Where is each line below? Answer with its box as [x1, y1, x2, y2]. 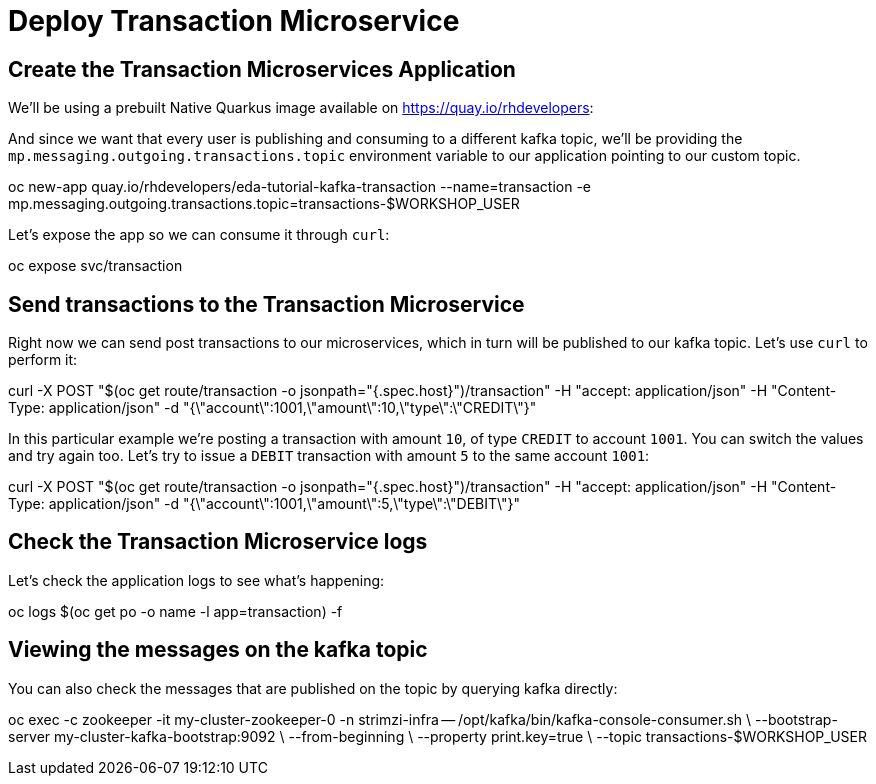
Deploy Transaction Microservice [8, 4, 460, 38]
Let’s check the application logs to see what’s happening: [8, 571, 385, 589]
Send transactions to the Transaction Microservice [8, 291, 525, 317]
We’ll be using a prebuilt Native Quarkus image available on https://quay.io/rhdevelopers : [8, 99, 594, 117]
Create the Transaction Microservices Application [8, 56, 516, 82]
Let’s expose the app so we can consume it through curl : [8, 226, 390, 244]
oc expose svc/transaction [8, 257, 183, 275]
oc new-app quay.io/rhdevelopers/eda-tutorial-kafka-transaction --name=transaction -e [8, 178, 592, 196]
